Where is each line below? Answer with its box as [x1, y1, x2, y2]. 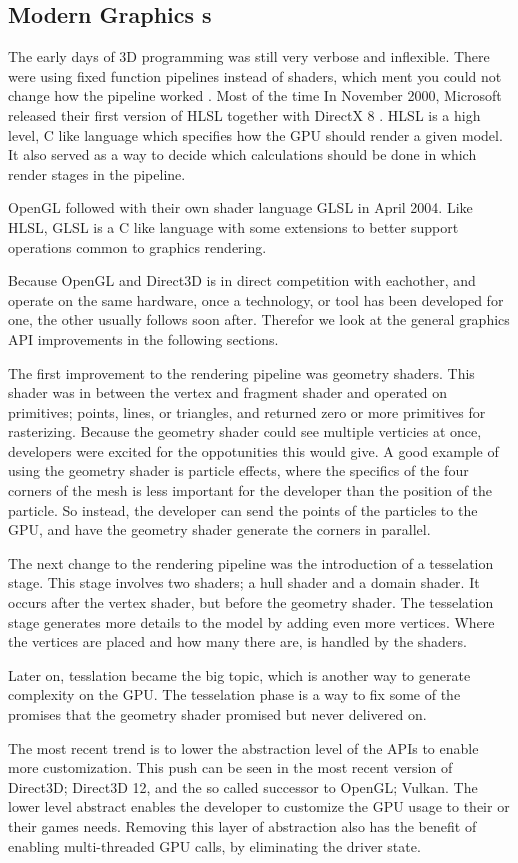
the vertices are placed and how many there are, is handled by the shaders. [8, 631, 467, 652]
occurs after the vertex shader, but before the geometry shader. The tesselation [8, 592, 494, 613]
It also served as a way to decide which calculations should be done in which [8, 144, 477, 165]
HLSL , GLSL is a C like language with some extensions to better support [8, 216, 459, 237]
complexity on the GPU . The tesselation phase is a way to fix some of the [8, 684, 461, 705]
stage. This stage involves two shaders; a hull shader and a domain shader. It [8, 572, 480, 593]
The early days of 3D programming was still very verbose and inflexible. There [8, 46, 490, 67]
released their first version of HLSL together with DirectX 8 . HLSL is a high [8, 104, 481, 125]
